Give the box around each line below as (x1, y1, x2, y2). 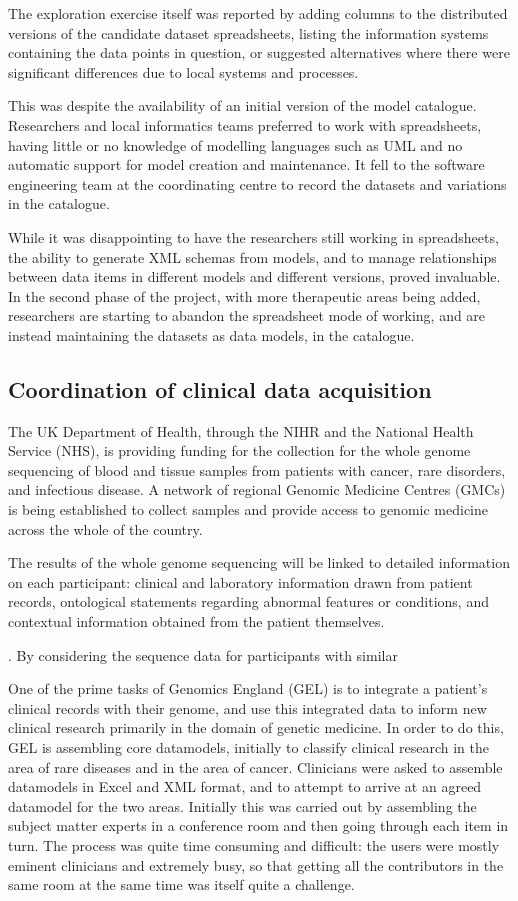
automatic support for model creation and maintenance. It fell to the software (8, 154, 485, 175)
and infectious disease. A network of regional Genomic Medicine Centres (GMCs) (8, 479, 506, 500)
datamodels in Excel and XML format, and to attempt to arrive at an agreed (8, 776, 482, 797)
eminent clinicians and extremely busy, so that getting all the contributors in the (8, 854, 504, 875)
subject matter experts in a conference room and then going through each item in (8, 815, 509, 836)
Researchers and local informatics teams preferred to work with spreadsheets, (8, 114, 482, 135)
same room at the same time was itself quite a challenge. (8, 874, 355, 895)
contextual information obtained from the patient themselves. (8, 611, 385, 632)
